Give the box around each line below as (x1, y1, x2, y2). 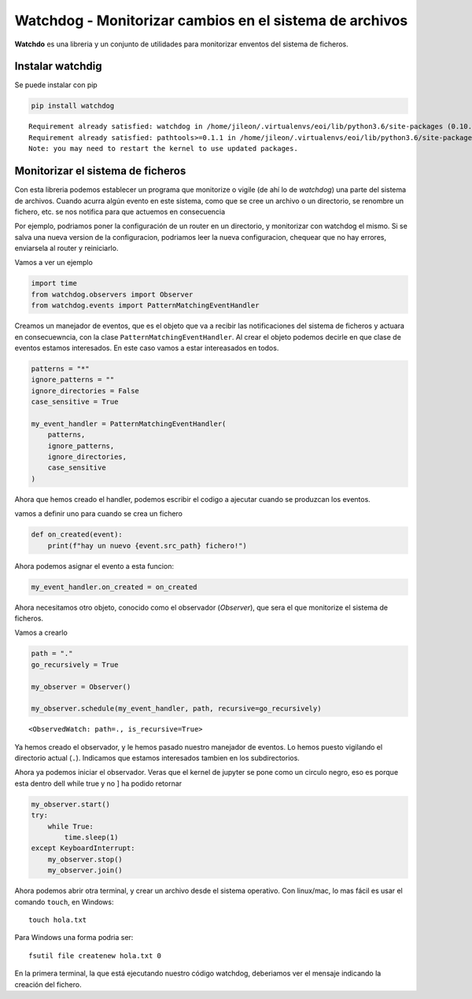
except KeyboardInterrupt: (31, 844, 135, 853)
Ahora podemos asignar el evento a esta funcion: (14, 561, 175, 570)
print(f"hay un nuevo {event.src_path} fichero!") (47, 541, 247, 550)
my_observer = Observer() (31, 682, 131, 691)
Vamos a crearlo (14, 628, 68, 637)
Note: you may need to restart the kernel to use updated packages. (28, 144, 298, 153)
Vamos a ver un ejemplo (14, 258, 94, 267)
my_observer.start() (31, 799, 110, 809)
